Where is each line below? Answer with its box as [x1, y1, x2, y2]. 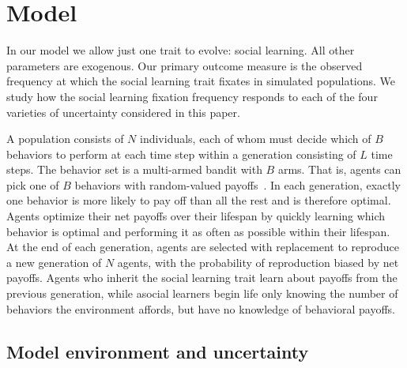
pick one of [6, 176, 59, 193]
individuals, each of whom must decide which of [139, 130, 371, 147]
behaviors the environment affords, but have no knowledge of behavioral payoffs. [6, 300, 395, 317]
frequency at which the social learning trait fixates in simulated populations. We [6, 73, 396, 89]
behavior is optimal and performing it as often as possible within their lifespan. [6, 223, 390, 239]
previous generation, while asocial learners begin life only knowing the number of [6, 285, 398, 302]
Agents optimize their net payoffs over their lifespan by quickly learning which [6, 208, 386, 224]
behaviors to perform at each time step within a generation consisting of [6, 145, 356, 162]
